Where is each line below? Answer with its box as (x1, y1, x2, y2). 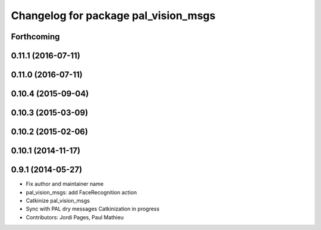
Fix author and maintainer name (26, 181, 104, 188)
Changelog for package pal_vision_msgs (11, 9, 216, 22)
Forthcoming (11, 32, 60, 42)
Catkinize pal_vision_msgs (26, 197, 90, 204)
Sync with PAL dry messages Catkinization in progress (26, 206, 160, 213)
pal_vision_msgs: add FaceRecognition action (26, 188, 137, 196)
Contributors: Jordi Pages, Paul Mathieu (26, 213, 124, 220)
